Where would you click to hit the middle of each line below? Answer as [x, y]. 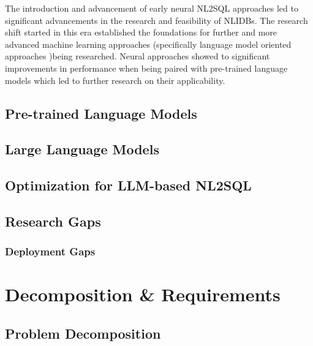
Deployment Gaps [50, 251]
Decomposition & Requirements [143, 294]
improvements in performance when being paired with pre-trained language [146, 68]
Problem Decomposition [83, 333]
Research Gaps [53, 221]
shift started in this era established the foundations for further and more [141, 32]
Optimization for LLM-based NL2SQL [128, 185]
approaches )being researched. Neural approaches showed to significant [138, 56]
